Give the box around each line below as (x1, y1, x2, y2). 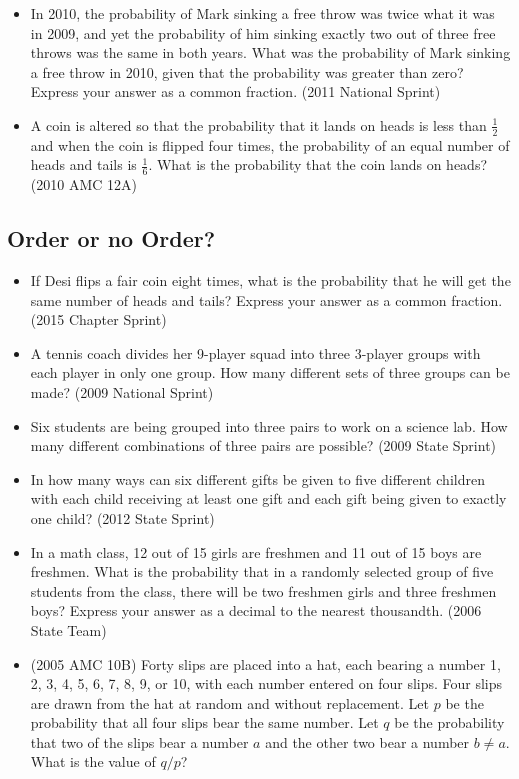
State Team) (30, 619, 107, 640)
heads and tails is (30, 154, 137, 175)
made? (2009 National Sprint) (30, 381, 214, 402)
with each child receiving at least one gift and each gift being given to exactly (30, 488, 507, 509)
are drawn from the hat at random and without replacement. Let (30, 692, 430, 713)
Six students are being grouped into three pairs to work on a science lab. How (30, 415, 508, 436)
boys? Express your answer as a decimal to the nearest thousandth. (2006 (30, 600, 482, 621)
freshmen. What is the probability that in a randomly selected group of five (30, 561, 494, 582)
